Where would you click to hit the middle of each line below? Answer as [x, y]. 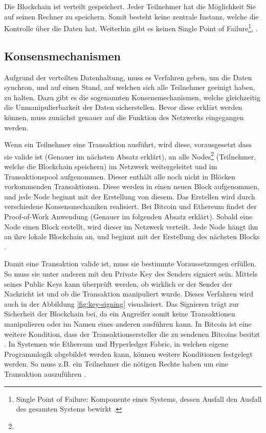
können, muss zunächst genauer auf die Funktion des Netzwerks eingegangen [124, 117]
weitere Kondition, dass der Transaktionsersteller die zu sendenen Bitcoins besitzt [132, 334]
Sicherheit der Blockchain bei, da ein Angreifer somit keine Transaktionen [120, 314]
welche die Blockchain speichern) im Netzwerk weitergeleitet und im [111, 166]
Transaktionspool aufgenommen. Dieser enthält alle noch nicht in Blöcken [120, 176]
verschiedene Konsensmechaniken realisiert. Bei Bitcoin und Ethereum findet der [130, 206]
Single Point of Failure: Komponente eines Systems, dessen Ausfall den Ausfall [139, 398]
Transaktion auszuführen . [45, 373]
